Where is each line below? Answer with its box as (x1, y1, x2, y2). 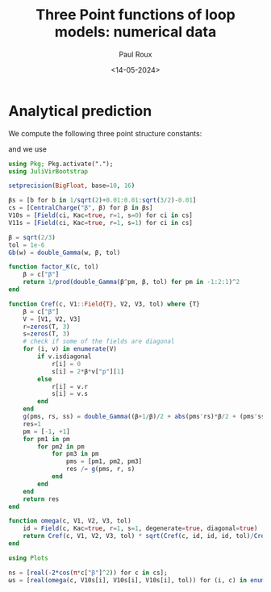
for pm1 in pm (23, 435, 70, 443)
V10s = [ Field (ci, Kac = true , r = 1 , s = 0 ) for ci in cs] (8, 211, 194, 219)
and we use (8, 144, 47, 154)
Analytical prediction (8, 102, 152, 120)
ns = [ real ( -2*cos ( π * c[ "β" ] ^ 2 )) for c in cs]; (8, 569, 168, 577)
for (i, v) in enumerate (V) (23, 345, 117, 353)
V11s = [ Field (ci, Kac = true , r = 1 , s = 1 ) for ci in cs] (8, 219, 194, 227)
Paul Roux (119, 49, 152, 59)
